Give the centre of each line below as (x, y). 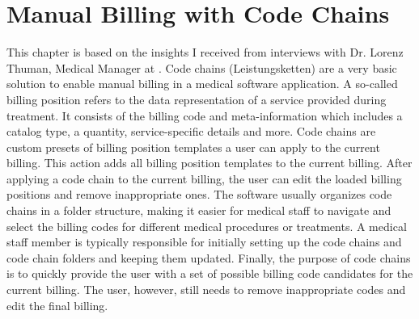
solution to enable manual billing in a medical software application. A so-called (202, 84)
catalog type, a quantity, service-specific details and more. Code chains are (191, 131)
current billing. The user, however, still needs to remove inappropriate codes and (206, 290)
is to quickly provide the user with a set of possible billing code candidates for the (210, 273)
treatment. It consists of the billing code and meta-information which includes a (205, 115)
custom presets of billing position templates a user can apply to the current (193, 147)
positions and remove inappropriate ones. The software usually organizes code (199, 194)
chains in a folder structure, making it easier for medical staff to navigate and (199, 210)
